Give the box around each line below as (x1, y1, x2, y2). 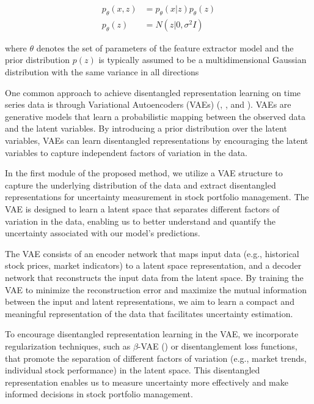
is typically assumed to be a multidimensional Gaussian (98, 53, 307, 66)
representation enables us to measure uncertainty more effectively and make (5, 375, 289, 388)
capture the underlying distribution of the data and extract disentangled (5, 178, 276, 191)
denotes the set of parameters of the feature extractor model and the (36, 41, 294, 54)
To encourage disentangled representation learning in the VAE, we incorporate (5, 327, 299, 340)
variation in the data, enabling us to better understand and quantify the (5, 214, 276, 227)
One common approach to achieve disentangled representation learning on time (5, 86, 301, 99)
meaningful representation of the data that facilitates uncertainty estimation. (5, 307, 293, 320)
